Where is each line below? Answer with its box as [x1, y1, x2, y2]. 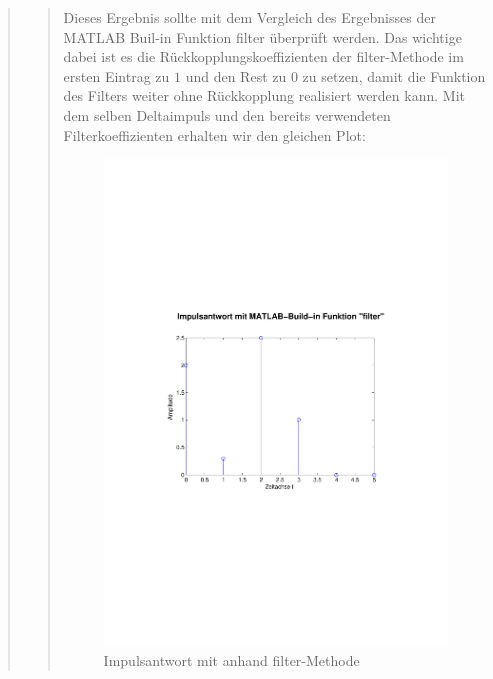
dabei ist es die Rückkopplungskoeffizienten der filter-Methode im [63, 46, 464, 67]
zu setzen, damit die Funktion [302, 65, 486, 86]
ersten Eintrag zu [63, 65, 170, 86]
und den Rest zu [185, 65, 287, 86]
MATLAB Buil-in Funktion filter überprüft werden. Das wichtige [63, 26, 462, 47]
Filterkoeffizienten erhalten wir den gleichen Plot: [63, 124, 366, 145]
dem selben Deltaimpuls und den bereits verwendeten [63, 104, 391, 125]
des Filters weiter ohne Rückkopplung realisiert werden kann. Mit [63, 85, 465, 106]
